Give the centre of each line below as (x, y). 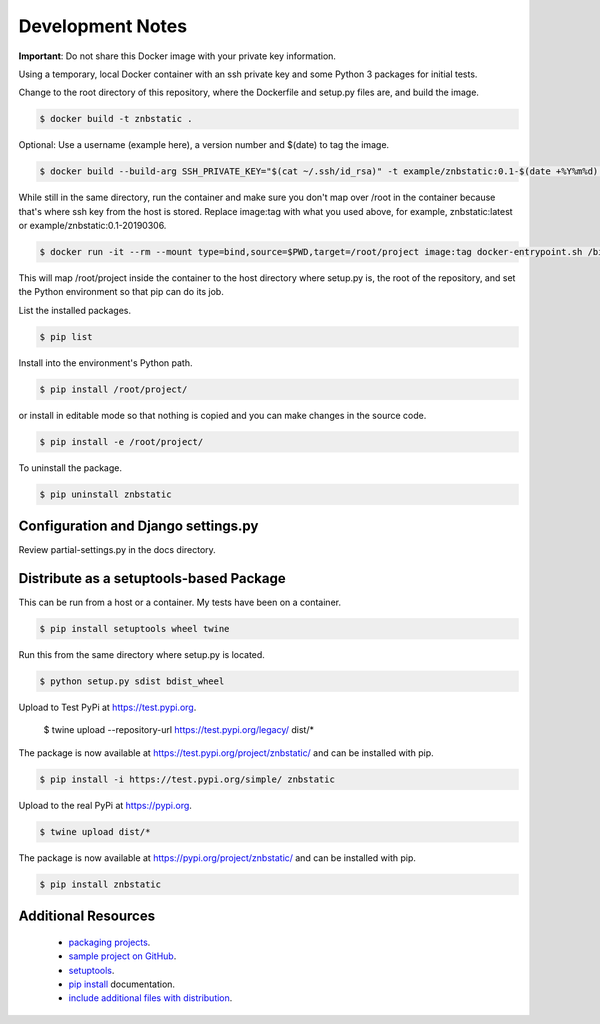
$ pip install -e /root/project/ (121, 441)
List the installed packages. (75, 310)
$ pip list (66, 336)
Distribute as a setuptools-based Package (152, 578)
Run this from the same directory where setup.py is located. (141, 655)
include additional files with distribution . (150, 998)
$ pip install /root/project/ (113, 389)
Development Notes (103, 26)
